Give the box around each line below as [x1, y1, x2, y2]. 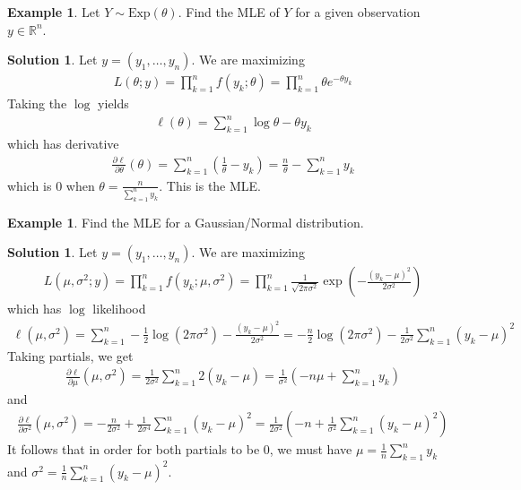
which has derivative [7, 134, 119, 153]
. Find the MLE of [178, 3, 280, 21]
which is [7, 176, 52, 194]
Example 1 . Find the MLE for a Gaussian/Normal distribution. [7, 212, 364, 231]
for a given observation [295, 3, 421, 21]
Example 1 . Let [7, 3, 100, 21]
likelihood [92, 299, 146, 318]
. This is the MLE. [159, 176, 262, 194]
